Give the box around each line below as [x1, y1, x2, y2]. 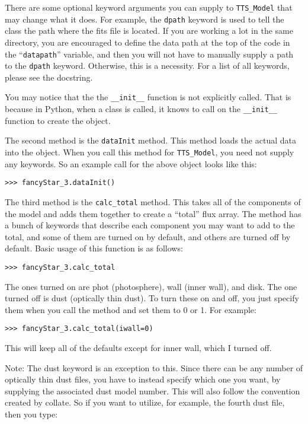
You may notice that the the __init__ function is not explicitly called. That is [5, 91, 291, 103]
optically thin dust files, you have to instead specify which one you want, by [5, 373, 281, 385]
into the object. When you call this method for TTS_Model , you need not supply [5, 145, 294, 158]
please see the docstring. [5, 71, 93, 83]
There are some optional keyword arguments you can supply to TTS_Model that [5, 1, 293, 13]
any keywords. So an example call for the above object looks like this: [5, 157, 257, 170]
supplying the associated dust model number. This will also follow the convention [5, 384, 300, 397]
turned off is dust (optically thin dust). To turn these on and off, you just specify [5, 292, 299, 304]
